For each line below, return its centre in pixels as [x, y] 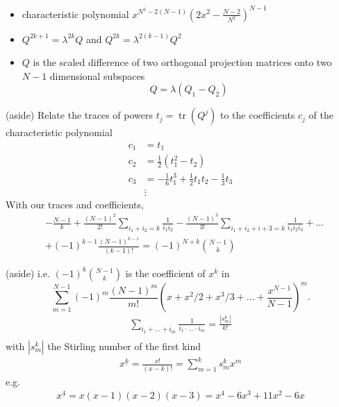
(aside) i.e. [28, 273]
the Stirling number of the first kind [124, 346]
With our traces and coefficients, [75, 204]
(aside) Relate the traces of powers [80, 115]
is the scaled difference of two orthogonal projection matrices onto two [182, 62]
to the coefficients [257, 115]
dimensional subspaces [97, 75]
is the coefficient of [165, 273]
